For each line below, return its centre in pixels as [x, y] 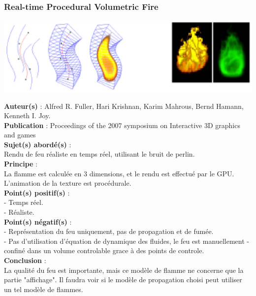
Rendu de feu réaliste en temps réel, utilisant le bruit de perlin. [99, 154]
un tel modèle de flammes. [44, 289]
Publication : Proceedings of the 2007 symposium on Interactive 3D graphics [122, 125]
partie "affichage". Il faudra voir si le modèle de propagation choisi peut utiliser [123, 280]
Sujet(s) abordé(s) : [38, 144]
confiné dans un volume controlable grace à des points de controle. [104, 250]
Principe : [21, 164]
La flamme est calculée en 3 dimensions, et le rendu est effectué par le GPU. [119, 173]
